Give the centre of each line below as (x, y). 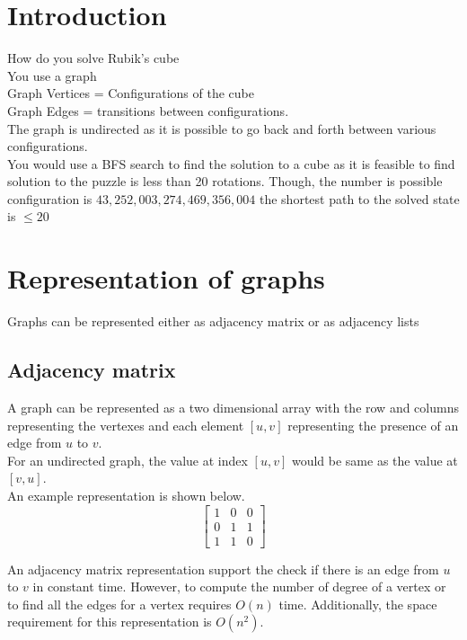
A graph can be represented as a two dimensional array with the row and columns (233, 407)
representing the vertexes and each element (126, 425)
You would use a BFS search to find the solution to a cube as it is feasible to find (231, 163)
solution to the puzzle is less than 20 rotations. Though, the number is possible (225, 181)
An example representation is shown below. (126, 495)
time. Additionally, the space (358, 604)
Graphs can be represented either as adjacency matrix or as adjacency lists (213, 321)
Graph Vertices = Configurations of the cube (131, 93)
